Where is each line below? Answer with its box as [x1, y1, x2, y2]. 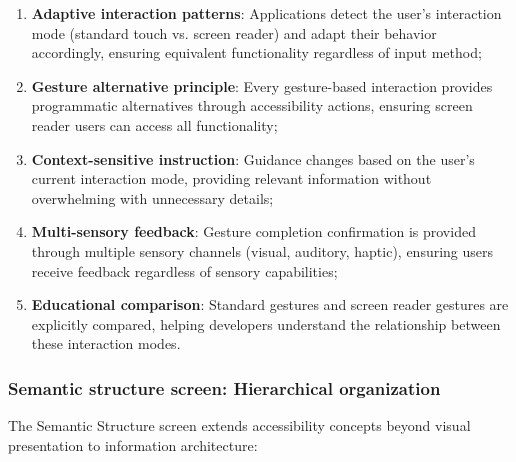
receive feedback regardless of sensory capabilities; [31, 260, 338, 281]
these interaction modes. [31, 333, 181, 354]
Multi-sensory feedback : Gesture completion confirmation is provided [31, 221, 476, 242]
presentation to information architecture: [8, 434, 258, 455]
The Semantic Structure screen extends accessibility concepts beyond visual [8, 415, 471, 436]
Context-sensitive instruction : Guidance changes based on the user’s [31, 148, 475, 169]
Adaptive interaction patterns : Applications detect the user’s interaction [31, 3, 502, 23]
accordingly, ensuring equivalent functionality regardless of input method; [31, 42, 482, 63]
